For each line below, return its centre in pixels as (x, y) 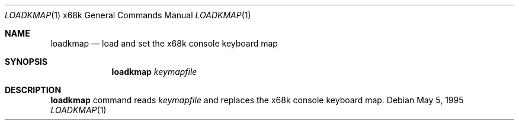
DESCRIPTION (33, 90)
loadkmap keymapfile (154, 72)
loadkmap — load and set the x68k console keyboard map (164, 43)
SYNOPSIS (26, 62)
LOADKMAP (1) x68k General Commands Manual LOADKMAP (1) (128, 15)
